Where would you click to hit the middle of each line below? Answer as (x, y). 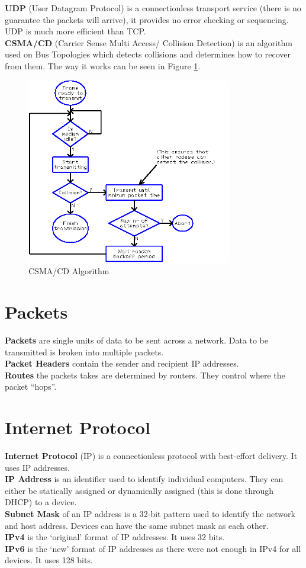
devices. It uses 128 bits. (49, 560)
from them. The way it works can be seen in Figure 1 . (103, 65)
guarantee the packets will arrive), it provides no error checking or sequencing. (147, 19)
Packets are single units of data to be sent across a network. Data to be (137, 340)
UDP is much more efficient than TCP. (75, 31)
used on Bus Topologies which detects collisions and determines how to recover (148, 54)
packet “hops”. (31, 386)
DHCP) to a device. (41, 502)
